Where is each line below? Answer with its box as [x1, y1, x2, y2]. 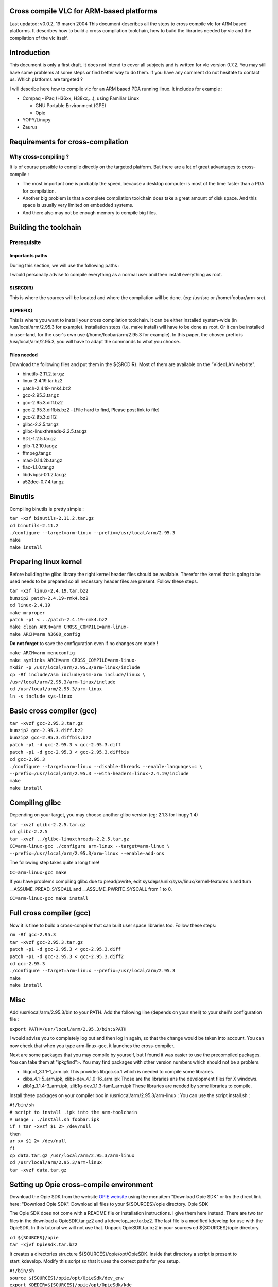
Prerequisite [9, 238, 41, 246]
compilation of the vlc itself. [9, 35, 68, 41]
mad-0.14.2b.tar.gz [22, 457, 63, 463]
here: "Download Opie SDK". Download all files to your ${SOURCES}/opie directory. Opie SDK [9, 1201, 208, 1207]
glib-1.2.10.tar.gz [22, 443, 57, 449]
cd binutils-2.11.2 [9, 523, 59, 529]
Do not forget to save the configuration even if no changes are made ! [9, 640, 158, 647]
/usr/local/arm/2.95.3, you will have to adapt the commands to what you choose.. [9, 339, 182, 345]
